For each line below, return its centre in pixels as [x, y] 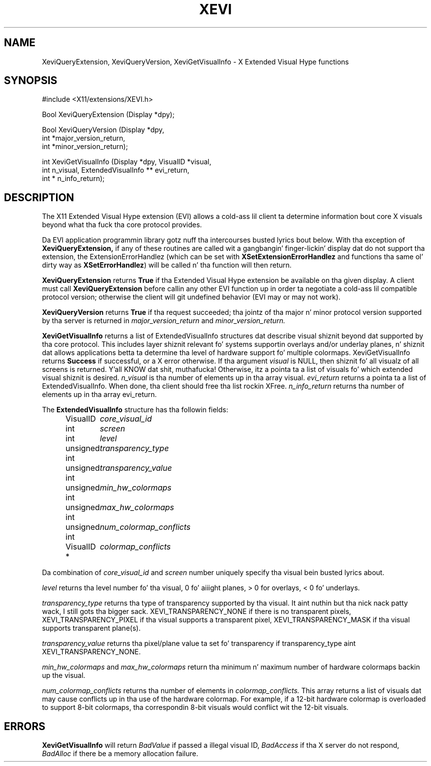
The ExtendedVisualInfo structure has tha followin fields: [135, 410]
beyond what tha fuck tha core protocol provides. [122, 225]
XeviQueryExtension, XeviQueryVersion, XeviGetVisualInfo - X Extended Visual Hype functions [195, 61]
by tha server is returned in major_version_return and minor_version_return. [164, 321]
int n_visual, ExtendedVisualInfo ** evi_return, [116, 170]
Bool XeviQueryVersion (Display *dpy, [103, 130]
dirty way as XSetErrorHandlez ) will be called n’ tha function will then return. [167, 265]
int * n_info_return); [73, 179]
